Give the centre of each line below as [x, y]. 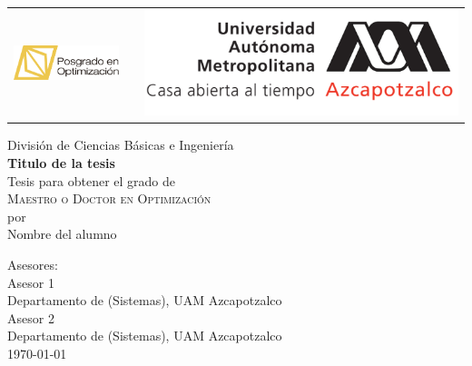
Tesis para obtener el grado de [91, 180]
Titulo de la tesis [61, 163]
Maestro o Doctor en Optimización [109, 198]
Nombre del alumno [62, 234]
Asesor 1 [31, 282]
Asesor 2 [31, 317]
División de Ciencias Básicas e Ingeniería [121, 145]
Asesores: [33, 264]
